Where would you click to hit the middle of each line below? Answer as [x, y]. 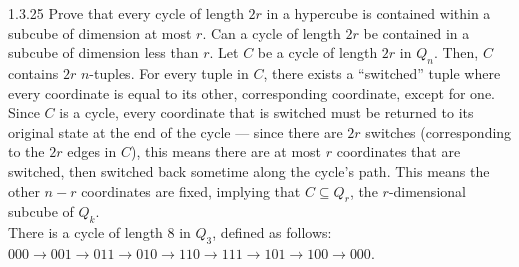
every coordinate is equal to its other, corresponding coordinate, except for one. [252, 92]
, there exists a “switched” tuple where [382, 72]
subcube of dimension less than [103, 52]
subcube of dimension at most [100, 32]
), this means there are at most [226, 151]
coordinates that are [398, 151]
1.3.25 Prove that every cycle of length [126, 13]
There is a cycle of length [85, 232]
